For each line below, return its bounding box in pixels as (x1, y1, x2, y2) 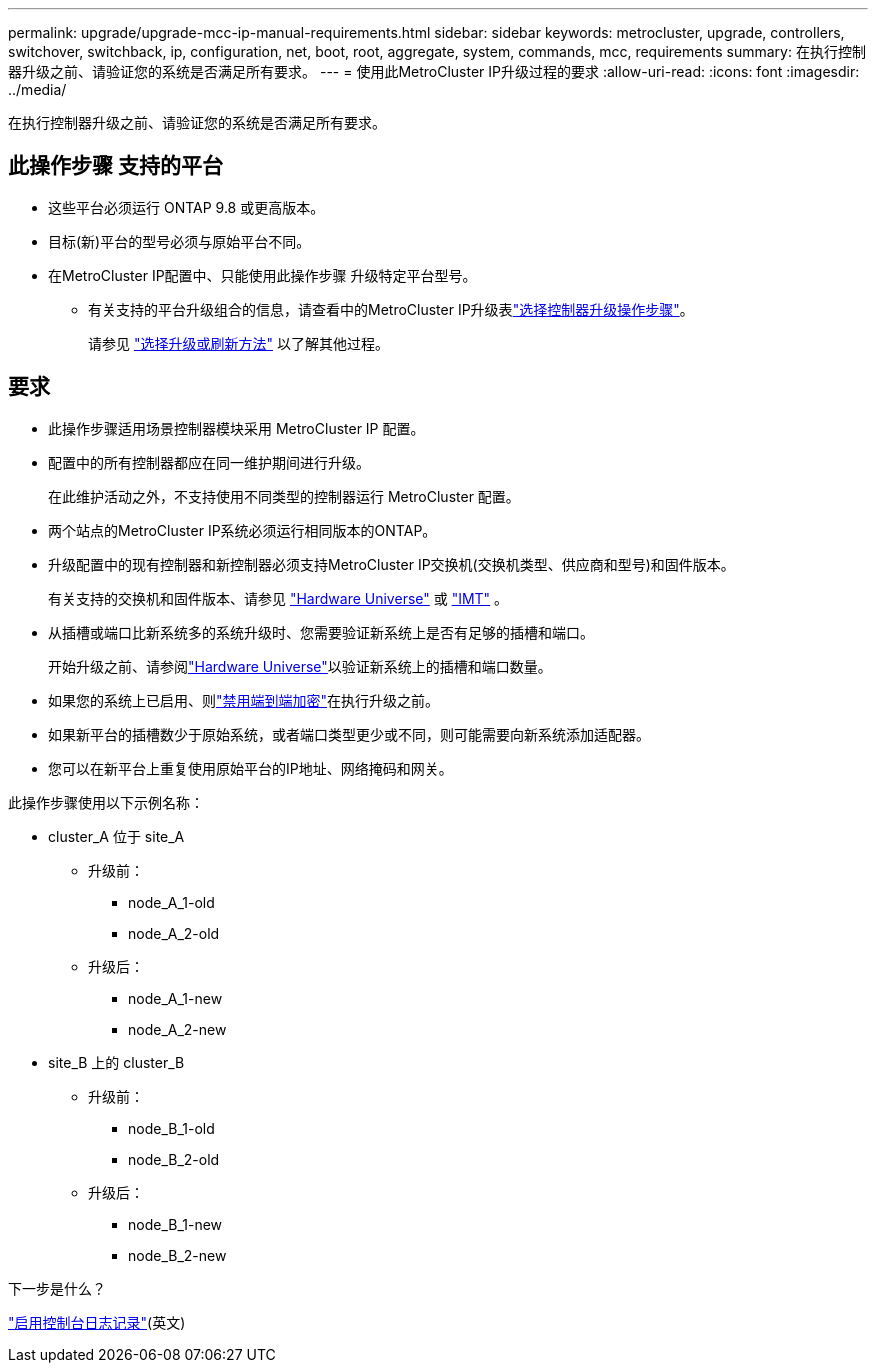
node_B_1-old (128, 1119, 215, 1137)
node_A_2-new (128, 1020, 227, 1038)
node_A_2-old (128, 924, 220, 942)
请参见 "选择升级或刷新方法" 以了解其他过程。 (88, 334, 389, 352)
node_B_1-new (128, 1215, 223, 1233)
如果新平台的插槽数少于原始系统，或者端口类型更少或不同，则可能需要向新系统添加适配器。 (48, 725, 650, 743)
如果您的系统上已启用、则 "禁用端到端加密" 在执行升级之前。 (48, 691, 440, 709)
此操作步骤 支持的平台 (8, 153, 223, 179)
